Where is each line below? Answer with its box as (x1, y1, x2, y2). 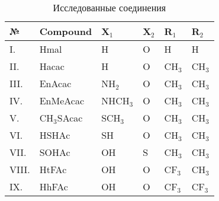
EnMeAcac (39, 94, 85, 107)
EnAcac (39, 76, 72, 90)
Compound (39, 24, 92, 38)
